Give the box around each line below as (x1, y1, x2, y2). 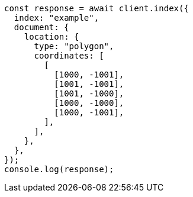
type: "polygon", (34, 41, 114, 51)
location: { (24, 32, 79, 41)
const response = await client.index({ (4, 4, 189, 13)
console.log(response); (4, 164, 114, 174)
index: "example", (14, 13, 99, 22)
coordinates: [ (34, 51, 104, 60)
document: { (14, 22, 69, 32)
